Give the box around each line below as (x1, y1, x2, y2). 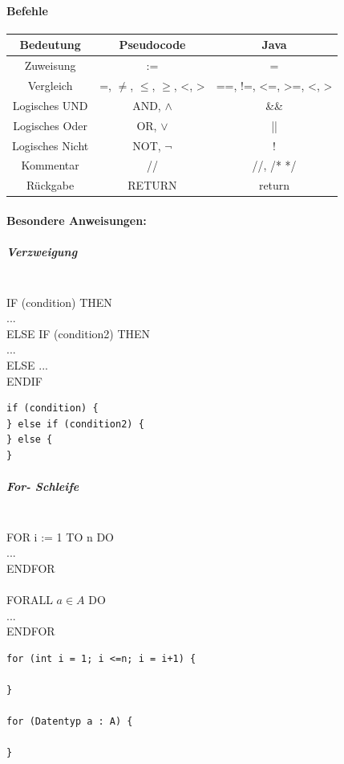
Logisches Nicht (12, 137, 89, 153)
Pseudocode (119, 36, 186, 53)
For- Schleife (6, 478, 79, 495)
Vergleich (27, 76, 73, 93)
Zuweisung (24, 57, 76, 74)
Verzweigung (6, 243, 78, 260)
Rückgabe (26, 177, 75, 194)
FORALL (6, 591, 53, 608)
